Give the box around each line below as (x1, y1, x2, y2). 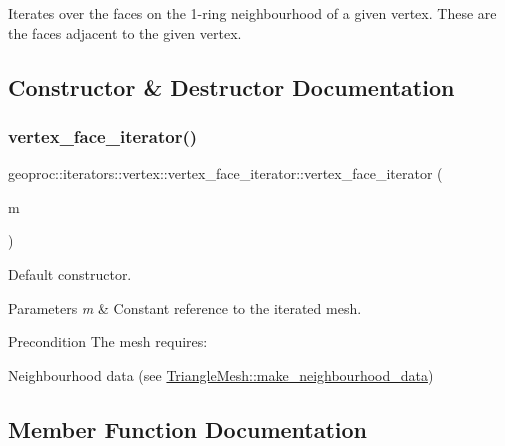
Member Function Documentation (8, 413, 368, 444)
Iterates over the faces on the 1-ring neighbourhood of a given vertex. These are (8, 3, 497, 23)
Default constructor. (8, 263, 132, 284)
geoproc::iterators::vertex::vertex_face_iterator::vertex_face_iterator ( (8, 163, 443, 184)
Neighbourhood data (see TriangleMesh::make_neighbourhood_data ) (8, 364, 434, 385)
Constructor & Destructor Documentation (8, 71, 455, 102)
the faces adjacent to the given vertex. (8, 22, 242, 43)
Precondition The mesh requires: (8, 331, 208, 352)
